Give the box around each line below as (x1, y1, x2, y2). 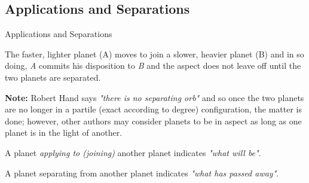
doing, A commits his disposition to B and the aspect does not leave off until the (5, 59, 301, 72)
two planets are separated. (5, 71, 101, 83)
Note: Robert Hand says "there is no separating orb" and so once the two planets (5, 91, 304, 103)
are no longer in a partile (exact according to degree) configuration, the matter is (5, 103, 302, 115)
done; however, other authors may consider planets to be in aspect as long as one (5, 114, 302, 127)
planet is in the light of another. (5, 126, 123, 139)
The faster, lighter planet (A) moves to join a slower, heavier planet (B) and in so (5, 47, 304, 60)
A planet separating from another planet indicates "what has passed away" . (5, 166, 279, 179)
